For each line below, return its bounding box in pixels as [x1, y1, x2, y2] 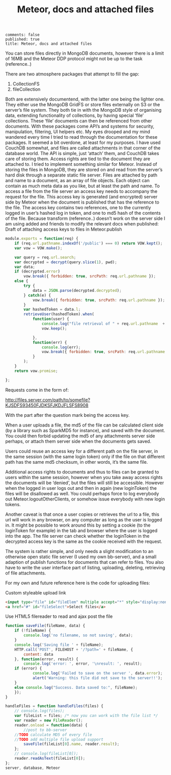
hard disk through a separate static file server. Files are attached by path [5, 172, 158, 178]
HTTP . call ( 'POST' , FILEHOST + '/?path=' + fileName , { [14, 647, 133, 652]
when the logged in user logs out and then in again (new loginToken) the [5, 485, 157, 491]
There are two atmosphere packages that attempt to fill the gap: [5, 71, 139, 77]
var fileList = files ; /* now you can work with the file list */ [14, 713, 158, 718]
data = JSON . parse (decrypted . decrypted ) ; [32, 288, 122, 293]
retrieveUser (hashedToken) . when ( [23, 312, 95, 317]
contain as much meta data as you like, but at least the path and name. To [5, 183, 160, 189]
